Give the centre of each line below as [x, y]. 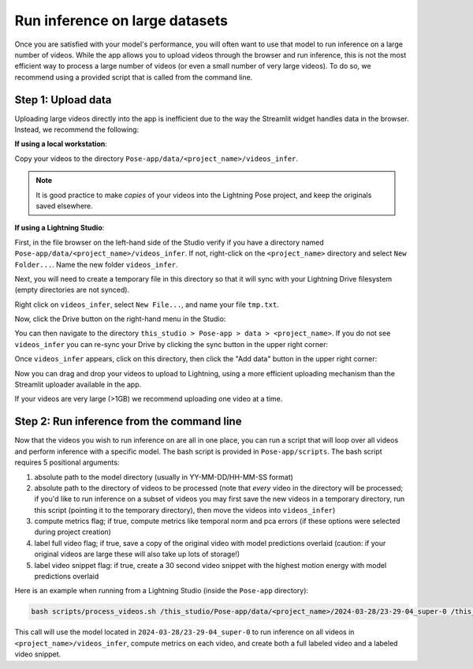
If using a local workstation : [61, 144]
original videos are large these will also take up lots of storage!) [137, 554]
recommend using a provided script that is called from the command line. [134, 77]
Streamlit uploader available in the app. [78, 385]
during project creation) [73, 532]
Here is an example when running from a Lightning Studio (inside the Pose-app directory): [162, 591]
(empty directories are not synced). [72, 290]
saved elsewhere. [65, 206]
